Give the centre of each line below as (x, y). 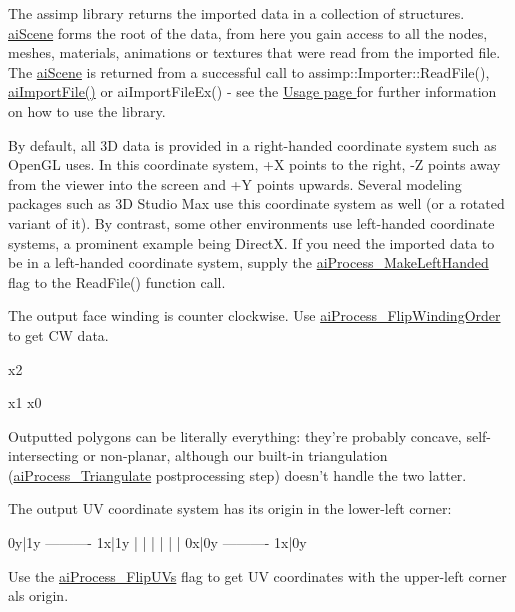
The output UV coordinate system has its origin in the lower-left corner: (230, 508)
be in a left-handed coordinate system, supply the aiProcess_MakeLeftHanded (248, 262)
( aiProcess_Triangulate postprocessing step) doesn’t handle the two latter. (237, 474)
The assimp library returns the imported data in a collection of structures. (236, 13)
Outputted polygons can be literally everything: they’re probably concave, (235, 435)
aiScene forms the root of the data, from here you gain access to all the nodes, (248, 32)
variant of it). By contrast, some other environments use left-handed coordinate (251, 222)
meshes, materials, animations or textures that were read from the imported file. (254, 52)
